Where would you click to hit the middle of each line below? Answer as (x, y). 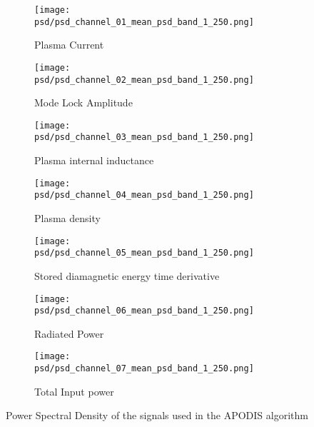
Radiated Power (69, 333)
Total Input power (74, 391)
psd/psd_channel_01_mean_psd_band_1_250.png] (144, 22)
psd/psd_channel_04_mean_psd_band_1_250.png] (144, 195)
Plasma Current (69, 45)
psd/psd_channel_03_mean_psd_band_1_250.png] (144, 137)
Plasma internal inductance (94, 160)
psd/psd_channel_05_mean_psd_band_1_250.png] (144, 253)
